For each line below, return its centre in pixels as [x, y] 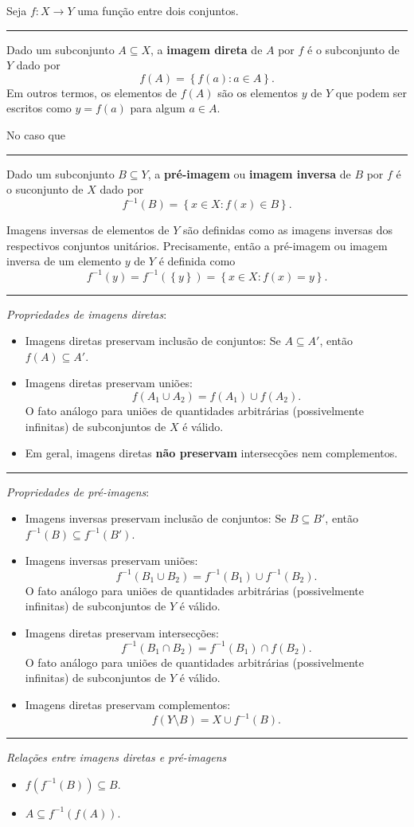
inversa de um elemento [64, 261]
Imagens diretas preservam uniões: [109, 383]
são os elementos [258, 92]
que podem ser [371, 92]
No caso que [36, 134]
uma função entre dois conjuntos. [158, 10]
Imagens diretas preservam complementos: [128, 705]
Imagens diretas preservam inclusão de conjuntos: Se [153, 341]
